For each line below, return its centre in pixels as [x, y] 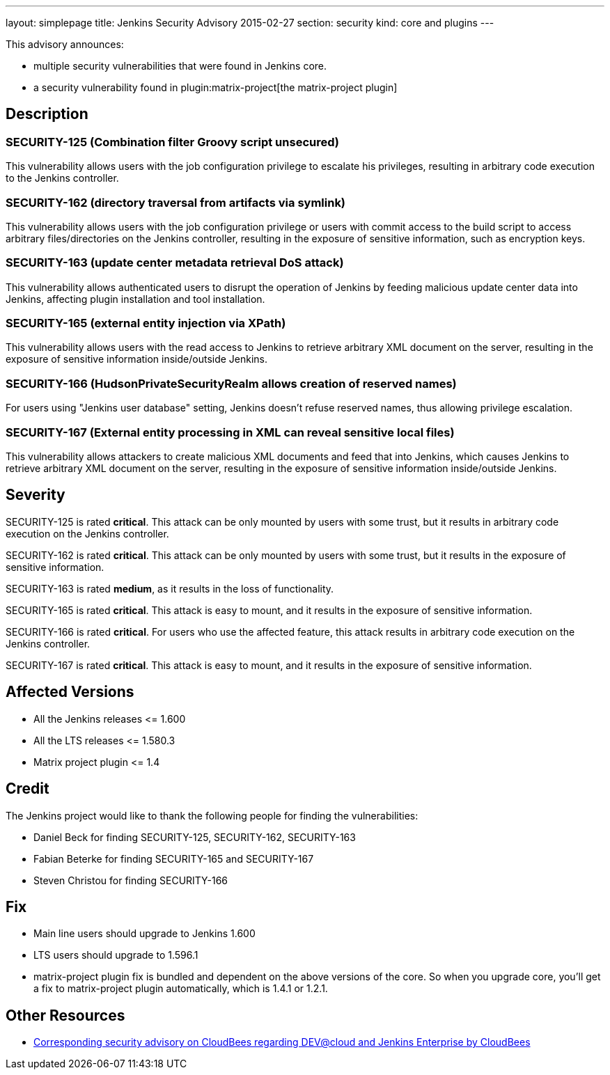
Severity [36, 495]
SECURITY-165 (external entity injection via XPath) [146, 323]
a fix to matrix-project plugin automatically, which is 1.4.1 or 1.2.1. [181, 989]
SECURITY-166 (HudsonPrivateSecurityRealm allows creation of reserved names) [231, 383]
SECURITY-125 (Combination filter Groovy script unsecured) [172, 142]
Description [47, 114]
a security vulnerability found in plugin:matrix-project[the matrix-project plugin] [216, 87]
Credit [28, 789]
